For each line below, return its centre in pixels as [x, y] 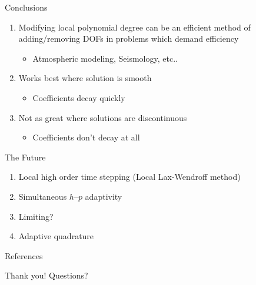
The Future [25, 157]
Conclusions [26, 7]
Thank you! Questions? [46, 275]
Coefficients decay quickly [79, 97]
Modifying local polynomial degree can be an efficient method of [134, 27]
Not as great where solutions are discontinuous [103, 117]
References [24, 255]
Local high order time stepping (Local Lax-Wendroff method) [129, 177]
